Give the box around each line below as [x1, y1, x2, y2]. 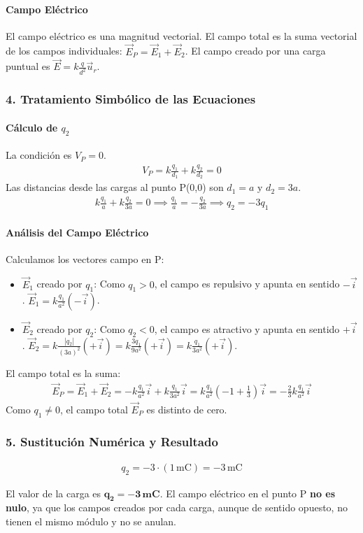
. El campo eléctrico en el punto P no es [159, 485, 336, 500]
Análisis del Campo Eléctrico [6, 225, 149, 239]
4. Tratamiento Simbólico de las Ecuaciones [6, 90, 256, 108]
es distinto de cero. [146, 401, 227, 416]
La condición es [6, 148, 72, 162]
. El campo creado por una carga [185, 43, 326, 58]
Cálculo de [6, 120, 58, 134]
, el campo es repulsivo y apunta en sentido [154, 276, 340, 291]
